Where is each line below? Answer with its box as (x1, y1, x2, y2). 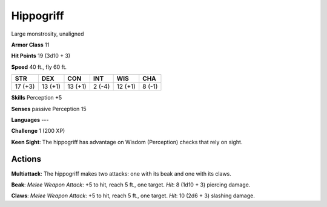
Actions (11, 154, 42, 164)
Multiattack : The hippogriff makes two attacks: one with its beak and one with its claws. (11, 170, 231, 177)
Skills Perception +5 (11, 94, 62, 101)
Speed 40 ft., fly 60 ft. (11, 63, 67, 71)
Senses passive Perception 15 (11, 105, 87, 112)
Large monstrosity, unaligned (11, 30, 84, 37)
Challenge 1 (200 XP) (11, 127, 65, 135)
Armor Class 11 (11, 41, 50, 48)
